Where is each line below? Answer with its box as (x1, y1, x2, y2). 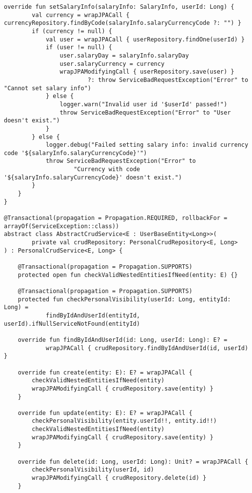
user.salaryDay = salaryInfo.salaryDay (59, 52, 189, 59)
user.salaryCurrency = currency (59, 60, 165, 67)
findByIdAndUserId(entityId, (45, 312, 140, 319)
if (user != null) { (45, 44, 112, 51)
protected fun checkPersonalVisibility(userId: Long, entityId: (18, 296, 231, 303)
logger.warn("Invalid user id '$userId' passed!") (59, 100, 228, 108)
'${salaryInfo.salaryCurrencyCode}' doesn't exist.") (4, 174, 182, 181)
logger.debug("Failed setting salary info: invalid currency (45, 141, 249, 149)
